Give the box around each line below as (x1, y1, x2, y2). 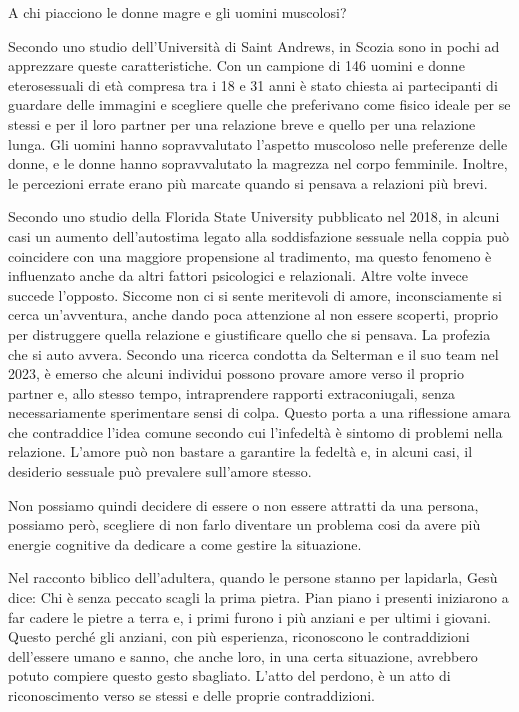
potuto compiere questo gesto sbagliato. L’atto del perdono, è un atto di (8, 665, 451, 686)
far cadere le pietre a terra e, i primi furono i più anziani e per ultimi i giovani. (8, 606, 491, 627)
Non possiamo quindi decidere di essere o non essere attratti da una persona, (8, 494, 479, 515)
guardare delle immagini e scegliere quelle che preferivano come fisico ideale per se (8, 94, 511, 115)
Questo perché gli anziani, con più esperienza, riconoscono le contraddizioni (8, 626, 470, 647)
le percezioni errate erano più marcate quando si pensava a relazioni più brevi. (8, 172, 488, 193)
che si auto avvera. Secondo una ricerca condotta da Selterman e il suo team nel (8, 343, 499, 364)
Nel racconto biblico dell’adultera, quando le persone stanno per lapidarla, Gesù (8, 567, 498, 588)
